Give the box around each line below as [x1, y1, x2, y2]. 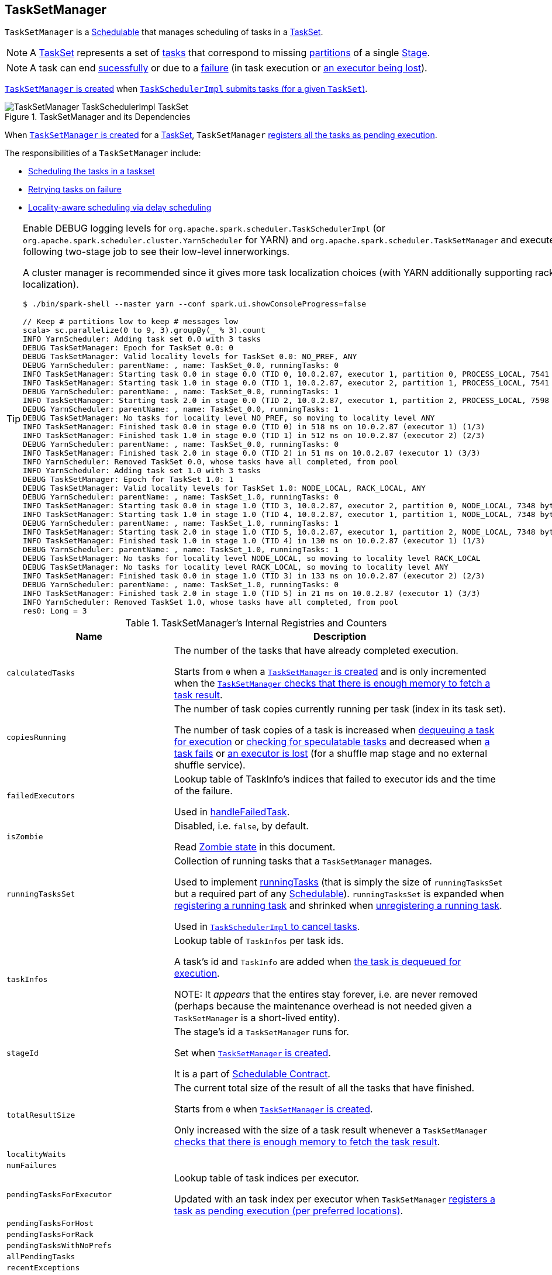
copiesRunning [6, 732, 66, 742]
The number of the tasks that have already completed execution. [174, 645, 458, 657]
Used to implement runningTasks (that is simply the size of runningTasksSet [174, 876, 503, 888]
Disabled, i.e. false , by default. [174, 820, 309, 832]
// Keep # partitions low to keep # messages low [23, 317, 238, 326]
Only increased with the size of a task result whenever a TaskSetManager [174, 1124, 488, 1136]
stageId [6, 1048, 39, 1057]
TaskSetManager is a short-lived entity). [174, 1012, 340, 1024]
